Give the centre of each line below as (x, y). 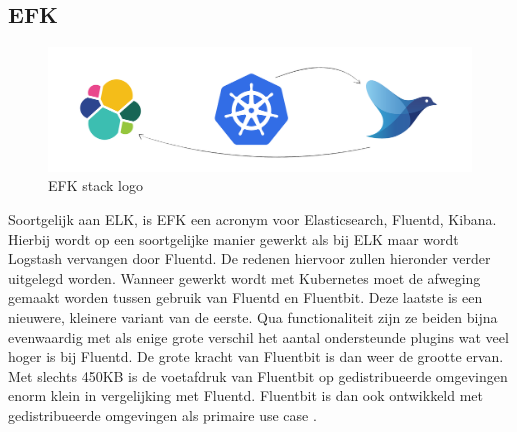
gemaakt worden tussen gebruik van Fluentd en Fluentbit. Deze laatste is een (245, 297)
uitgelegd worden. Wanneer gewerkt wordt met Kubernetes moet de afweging (244, 277)
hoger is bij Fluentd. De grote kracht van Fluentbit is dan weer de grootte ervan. (256, 356)
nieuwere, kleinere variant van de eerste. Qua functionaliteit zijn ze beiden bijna (253, 316)
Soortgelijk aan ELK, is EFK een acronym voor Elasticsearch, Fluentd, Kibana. (252, 219)
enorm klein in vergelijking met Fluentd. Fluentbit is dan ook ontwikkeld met (246, 395)
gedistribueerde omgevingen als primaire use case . (162, 414)
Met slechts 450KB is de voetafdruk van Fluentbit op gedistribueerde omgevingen (258, 375)
